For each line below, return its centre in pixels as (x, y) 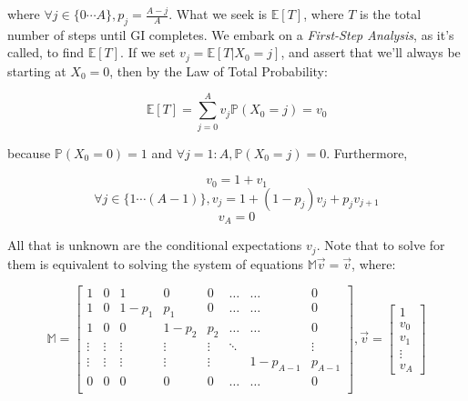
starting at (37, 70)
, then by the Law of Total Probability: (219, 70)
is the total (391, 14)
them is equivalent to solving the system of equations (156, 263)
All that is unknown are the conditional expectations (155, 245)
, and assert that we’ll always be (371, 52)
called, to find (46, 52)
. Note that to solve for (381, 245)
